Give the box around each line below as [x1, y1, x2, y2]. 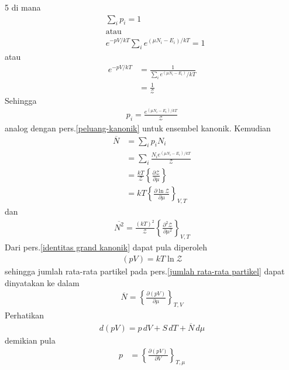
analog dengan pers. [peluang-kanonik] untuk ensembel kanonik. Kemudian [5, 121, 271, 134]
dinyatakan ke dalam [5, 276, 80, 288]
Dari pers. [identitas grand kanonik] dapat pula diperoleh [5, 241, 207, 253]
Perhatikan [5, 309, 44, 321]
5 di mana [5, 1, 41, 13]
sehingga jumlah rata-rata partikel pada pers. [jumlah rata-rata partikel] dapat [5, 265, 285, 277]
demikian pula [5, 334, 56, 346]
